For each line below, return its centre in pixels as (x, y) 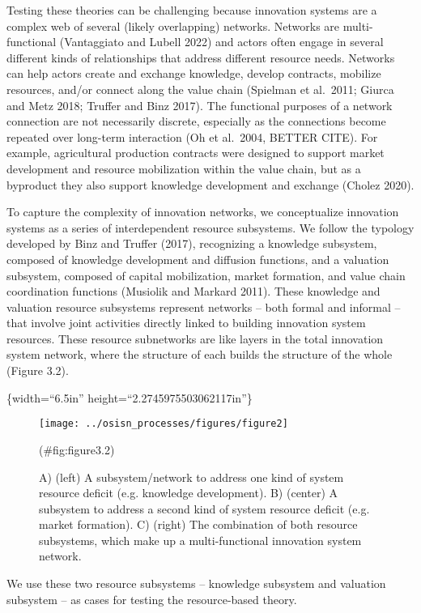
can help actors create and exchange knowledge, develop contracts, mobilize (194, 73)
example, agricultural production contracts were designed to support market (196, 153)
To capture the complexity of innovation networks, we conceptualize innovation (203, 212)
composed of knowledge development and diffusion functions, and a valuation (198, 259)
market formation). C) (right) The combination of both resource (198, 524)
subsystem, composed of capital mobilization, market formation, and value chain (206, 275)
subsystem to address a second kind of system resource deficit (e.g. (204, 508)
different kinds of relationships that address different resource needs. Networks (201, 57)
